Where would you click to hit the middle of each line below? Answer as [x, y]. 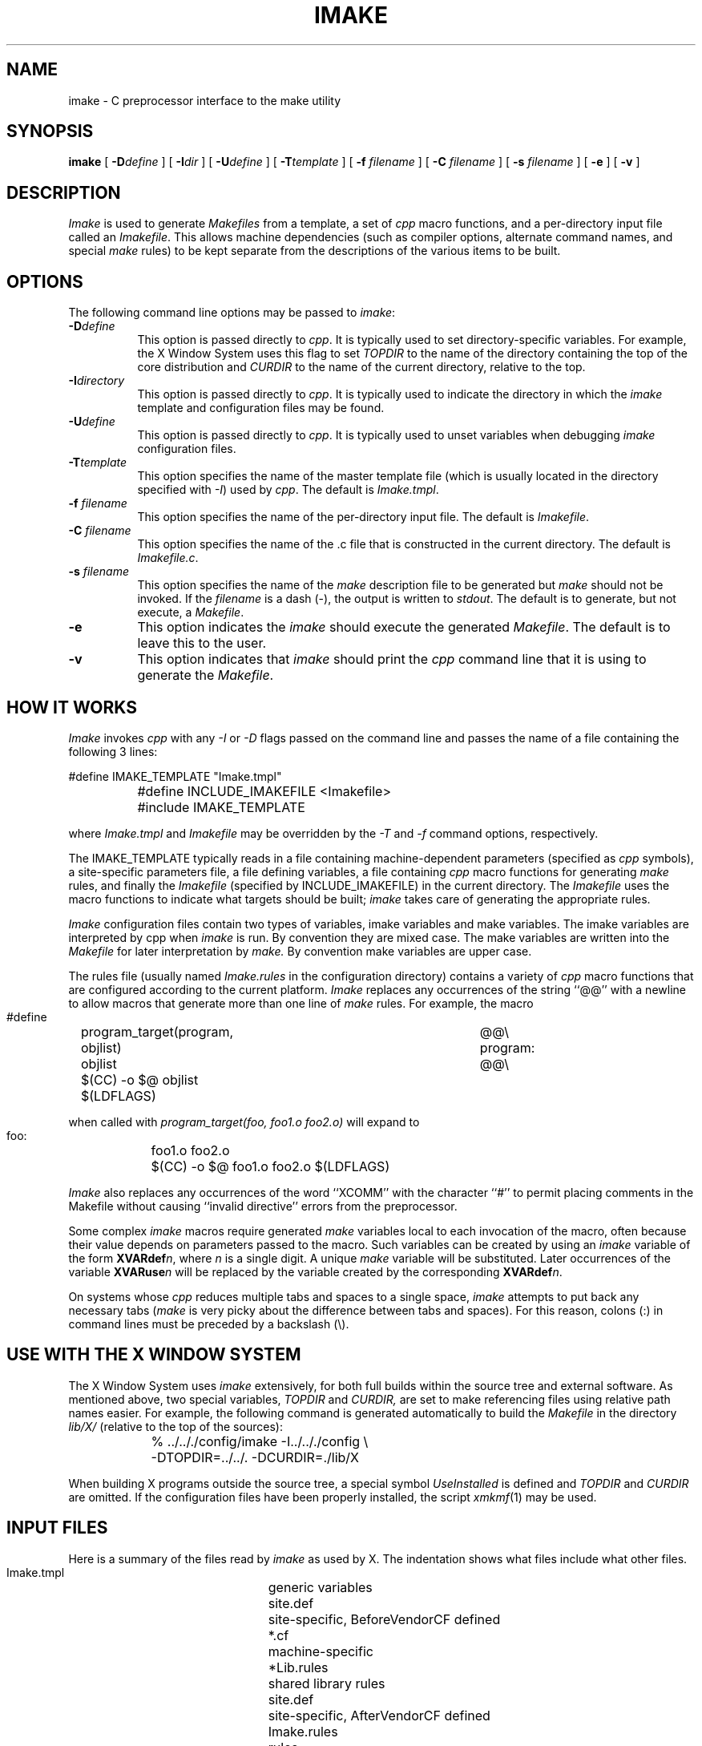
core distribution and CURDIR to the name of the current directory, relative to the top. [361, 367]
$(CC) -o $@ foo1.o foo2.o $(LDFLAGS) [270, 1166]
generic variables [320, 1587]
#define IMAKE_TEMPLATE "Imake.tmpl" [175, 776]
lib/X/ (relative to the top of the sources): [175, 1426]
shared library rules [327, 1683]
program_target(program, [157, 1031]
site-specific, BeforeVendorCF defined [384, 1619]
